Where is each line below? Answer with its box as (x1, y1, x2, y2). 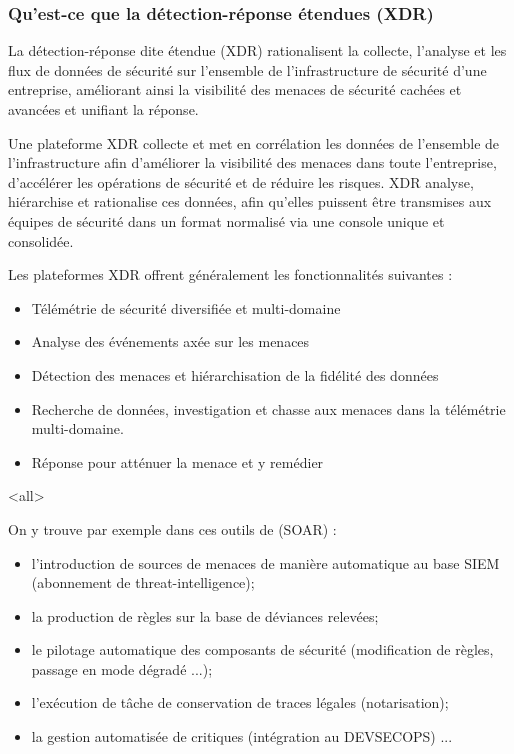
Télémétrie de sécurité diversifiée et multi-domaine (31, 297, 341, 318)
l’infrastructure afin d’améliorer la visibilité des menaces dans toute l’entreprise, (8, 152, 497, 173)
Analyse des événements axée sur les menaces (31, 331, 310, 352)
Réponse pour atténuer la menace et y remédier (31, 451, 324, 472)
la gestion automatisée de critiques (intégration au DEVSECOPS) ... (31, 726, 453, 747)
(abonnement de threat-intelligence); (31, 572, 255, 593)
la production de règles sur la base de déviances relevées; (31, 605, 379, 626)
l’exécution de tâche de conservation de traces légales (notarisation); (31, 692, 449, 713)
